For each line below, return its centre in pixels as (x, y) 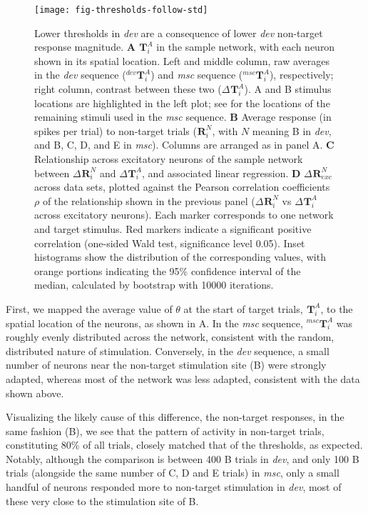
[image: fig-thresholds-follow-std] (121, 10)
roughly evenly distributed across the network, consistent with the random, (170, 337)
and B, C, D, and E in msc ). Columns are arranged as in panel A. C (184, 145)
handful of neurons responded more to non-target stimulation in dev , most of (174, 487)
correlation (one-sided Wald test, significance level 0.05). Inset (170, 243)
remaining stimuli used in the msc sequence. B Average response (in (183, 117)
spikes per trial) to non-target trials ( (116, 130)
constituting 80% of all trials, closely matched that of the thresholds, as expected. (184, 445)
